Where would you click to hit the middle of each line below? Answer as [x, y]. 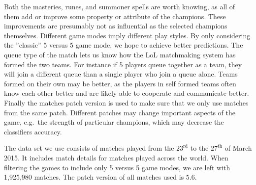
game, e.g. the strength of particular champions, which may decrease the [114, 122]
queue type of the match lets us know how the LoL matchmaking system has [120, 54]
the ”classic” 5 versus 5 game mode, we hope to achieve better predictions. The [124, 45]
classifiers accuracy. [33, 131]
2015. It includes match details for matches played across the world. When [116, 157]
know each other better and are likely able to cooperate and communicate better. [127, 93]
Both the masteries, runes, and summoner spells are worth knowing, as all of [120, 6]
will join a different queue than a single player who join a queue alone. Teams [121, 74]
